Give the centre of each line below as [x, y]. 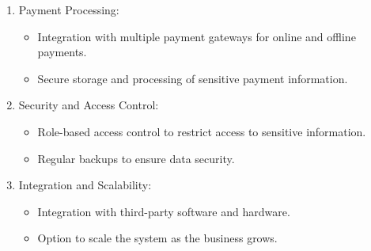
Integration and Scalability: [85, 185]
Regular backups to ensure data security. [136, 158]
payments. [62, 52]
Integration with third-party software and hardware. [164, 211]
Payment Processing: [69, 10]
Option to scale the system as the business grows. [157, 238]
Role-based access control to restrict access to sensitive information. [202, 131]
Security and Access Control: [89, 105]
